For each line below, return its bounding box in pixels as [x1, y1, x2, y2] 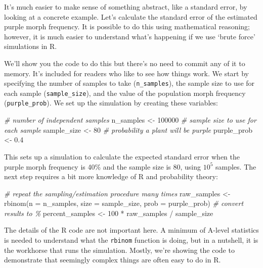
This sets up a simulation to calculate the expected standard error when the [4, 151, 240, 162]
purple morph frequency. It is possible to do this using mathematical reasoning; [4, 21, 250, 32]
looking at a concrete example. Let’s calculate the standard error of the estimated [4, 11, 257, 22]
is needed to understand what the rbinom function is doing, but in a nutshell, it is [4, 235, 258, 245]
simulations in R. [4, 41, 57, 51]
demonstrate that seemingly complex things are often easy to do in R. [4, 254, 221, 265]
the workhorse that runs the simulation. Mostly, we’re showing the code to [4, 244, 235, 255]
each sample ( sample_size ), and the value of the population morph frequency [4, 87, 246, 98]
